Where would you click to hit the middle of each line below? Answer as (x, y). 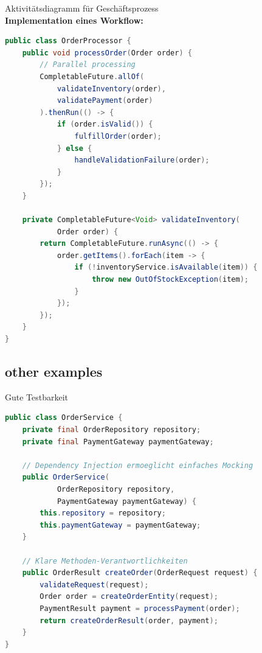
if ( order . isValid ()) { (105, 124)
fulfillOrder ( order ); (118, 136)
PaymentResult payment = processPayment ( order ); (140, 608)
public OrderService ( (66, 477)
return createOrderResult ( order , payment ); (129, 620)
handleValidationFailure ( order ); (142, 160)
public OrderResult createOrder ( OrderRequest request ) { (140, 573)
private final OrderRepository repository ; (112, 430)
